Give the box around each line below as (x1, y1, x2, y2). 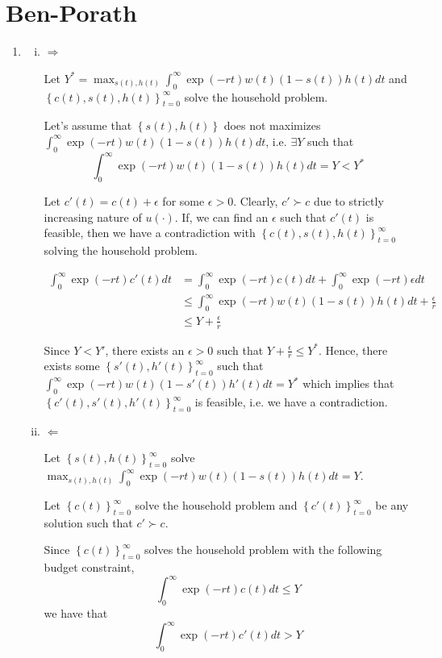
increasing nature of (44, 208, 142, 225)
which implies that (302, 375, 394, 392)
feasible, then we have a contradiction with (44, 224, 256, 241)
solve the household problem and (135, 497, 298, 514)
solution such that (44, 514, 133, 531)
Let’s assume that (44, 117, 132, 134)
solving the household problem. (44, 241, 198, 258)
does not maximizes (223, 117, 321, 134)
